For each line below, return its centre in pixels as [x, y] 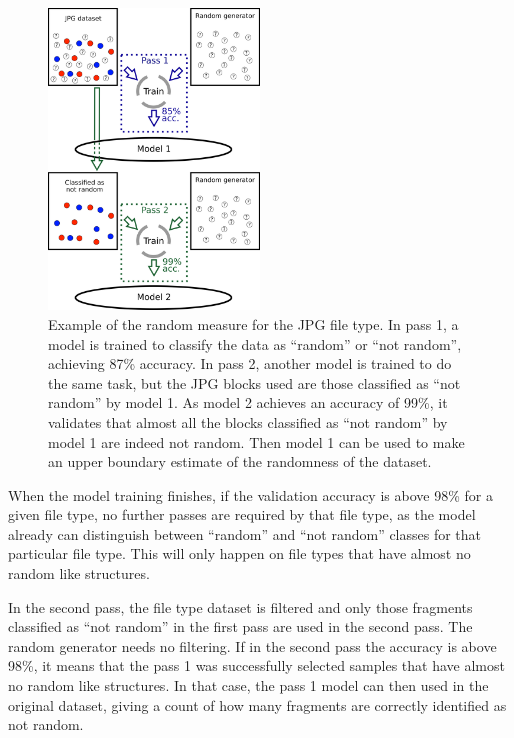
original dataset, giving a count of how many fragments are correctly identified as [257, 704]
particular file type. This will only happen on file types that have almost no [239, 553]
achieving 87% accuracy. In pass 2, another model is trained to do [250, 363]
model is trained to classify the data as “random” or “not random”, [255, 343]
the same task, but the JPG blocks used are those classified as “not [254, 382]
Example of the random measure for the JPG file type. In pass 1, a [253, 323]
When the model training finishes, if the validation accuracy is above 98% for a [250, 494]
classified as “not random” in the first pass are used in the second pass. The [240, 626]
